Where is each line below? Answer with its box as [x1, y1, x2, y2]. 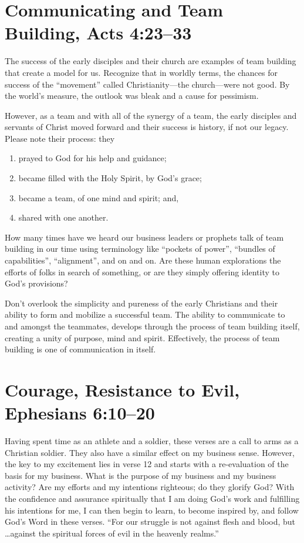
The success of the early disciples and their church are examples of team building [5, 55, 296, 67]
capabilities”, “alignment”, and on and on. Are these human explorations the [5, 254, 281, 266]
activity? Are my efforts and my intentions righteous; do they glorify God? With [5, 481, 295, 493]
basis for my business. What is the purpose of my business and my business [5, 469, 276, 481]
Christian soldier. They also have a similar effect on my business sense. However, [5, 446, 295, 458]
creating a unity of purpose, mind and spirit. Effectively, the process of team [5, 331, 280, 344]
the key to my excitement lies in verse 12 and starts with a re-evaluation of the [5, 458, 289, 470]
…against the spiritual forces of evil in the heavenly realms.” [5, 527, 219, 539]
